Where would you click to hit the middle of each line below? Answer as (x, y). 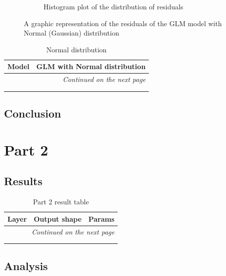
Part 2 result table (61, 202)
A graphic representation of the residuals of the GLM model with (123, 23)
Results (23, 181)
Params (101, 218)
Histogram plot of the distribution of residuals (113, 6)
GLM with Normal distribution (91, 66)
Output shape (58, 218)
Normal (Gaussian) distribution (71, 33)
